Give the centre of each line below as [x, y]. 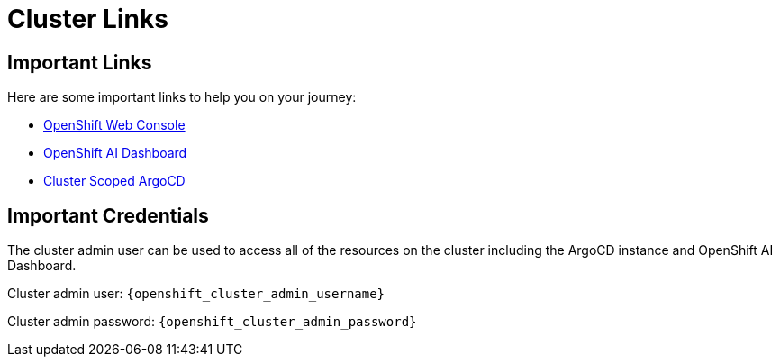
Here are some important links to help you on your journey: [182, 97]
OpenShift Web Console [114, 125]
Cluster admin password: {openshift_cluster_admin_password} [212, 322]
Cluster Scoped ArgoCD [114, 181]
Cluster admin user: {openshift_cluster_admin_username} [196, 294]
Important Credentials [108, 215]
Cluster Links [88, 19]
